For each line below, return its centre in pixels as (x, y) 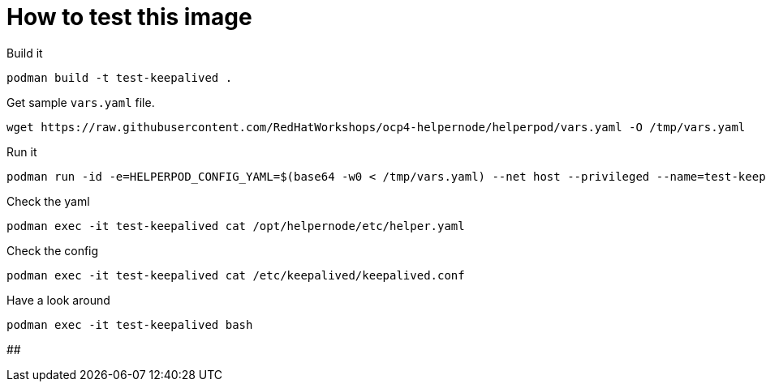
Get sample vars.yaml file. (81, 102)
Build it (25, 53)
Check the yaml (48, 201)
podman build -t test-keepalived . (120, 77)
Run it (22, 151)
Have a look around (58, 300)
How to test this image (129, 17)
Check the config (53, 250)
